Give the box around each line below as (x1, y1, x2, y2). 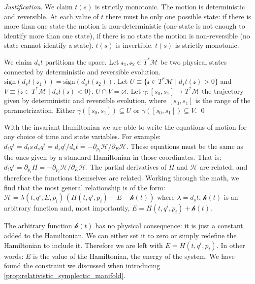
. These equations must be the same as (126, 141, 243, 151)
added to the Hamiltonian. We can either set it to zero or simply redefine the (4, 230, 237, 240)
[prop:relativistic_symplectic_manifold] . (4, 270, 126, 280)
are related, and (199, 161, 248, 172)
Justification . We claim (4, 1, 73, 11)
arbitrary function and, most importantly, (4, 203, 130, 213)
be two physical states (160, 56, 227, 67)
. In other (216, 240, 245, 250)
